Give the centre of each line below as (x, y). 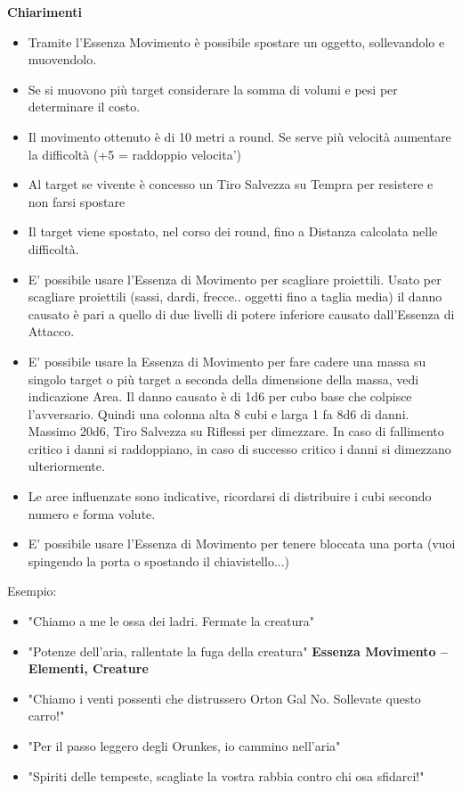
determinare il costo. (84, 107)
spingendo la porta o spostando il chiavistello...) (159, 560)
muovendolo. (62, 59)
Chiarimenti (45, 12)
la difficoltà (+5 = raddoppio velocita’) (135, 154)
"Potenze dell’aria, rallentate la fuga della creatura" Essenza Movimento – (238, 651)
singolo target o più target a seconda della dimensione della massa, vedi (223, 379)
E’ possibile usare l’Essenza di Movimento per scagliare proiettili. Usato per (235, 279)
